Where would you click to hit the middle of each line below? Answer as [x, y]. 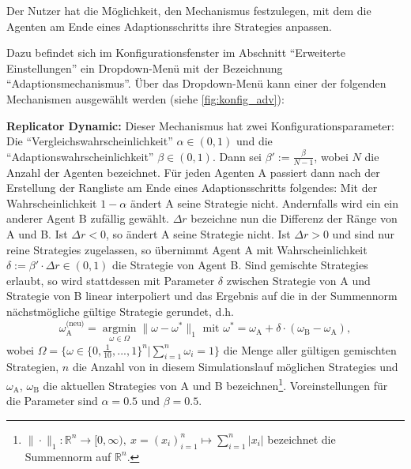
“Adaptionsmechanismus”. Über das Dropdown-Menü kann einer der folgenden [196, 83]
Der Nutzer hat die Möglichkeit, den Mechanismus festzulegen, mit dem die [189, 10]
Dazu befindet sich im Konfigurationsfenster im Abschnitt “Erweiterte [176, 53]
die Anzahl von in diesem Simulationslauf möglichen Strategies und [235, 367]
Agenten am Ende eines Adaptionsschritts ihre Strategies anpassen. [169, 26]
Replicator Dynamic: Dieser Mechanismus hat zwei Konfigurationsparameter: [200, 125]
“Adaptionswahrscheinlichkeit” [80, 156]
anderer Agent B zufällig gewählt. [88, 218]
